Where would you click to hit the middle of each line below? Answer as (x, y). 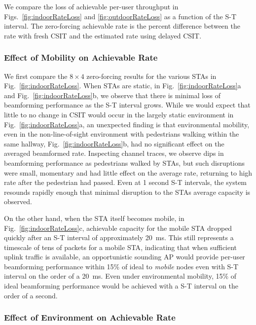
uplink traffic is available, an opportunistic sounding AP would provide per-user (125, 257)
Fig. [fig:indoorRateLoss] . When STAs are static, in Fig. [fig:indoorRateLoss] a (123, 86)
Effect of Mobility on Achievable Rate (81, 57)
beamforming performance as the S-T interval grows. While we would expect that (127, 105)
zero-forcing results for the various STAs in (151, 76)
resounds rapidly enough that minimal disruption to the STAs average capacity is (127, 192)
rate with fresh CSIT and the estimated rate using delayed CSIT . (103, 35)
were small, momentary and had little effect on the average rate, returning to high (128, 172)
